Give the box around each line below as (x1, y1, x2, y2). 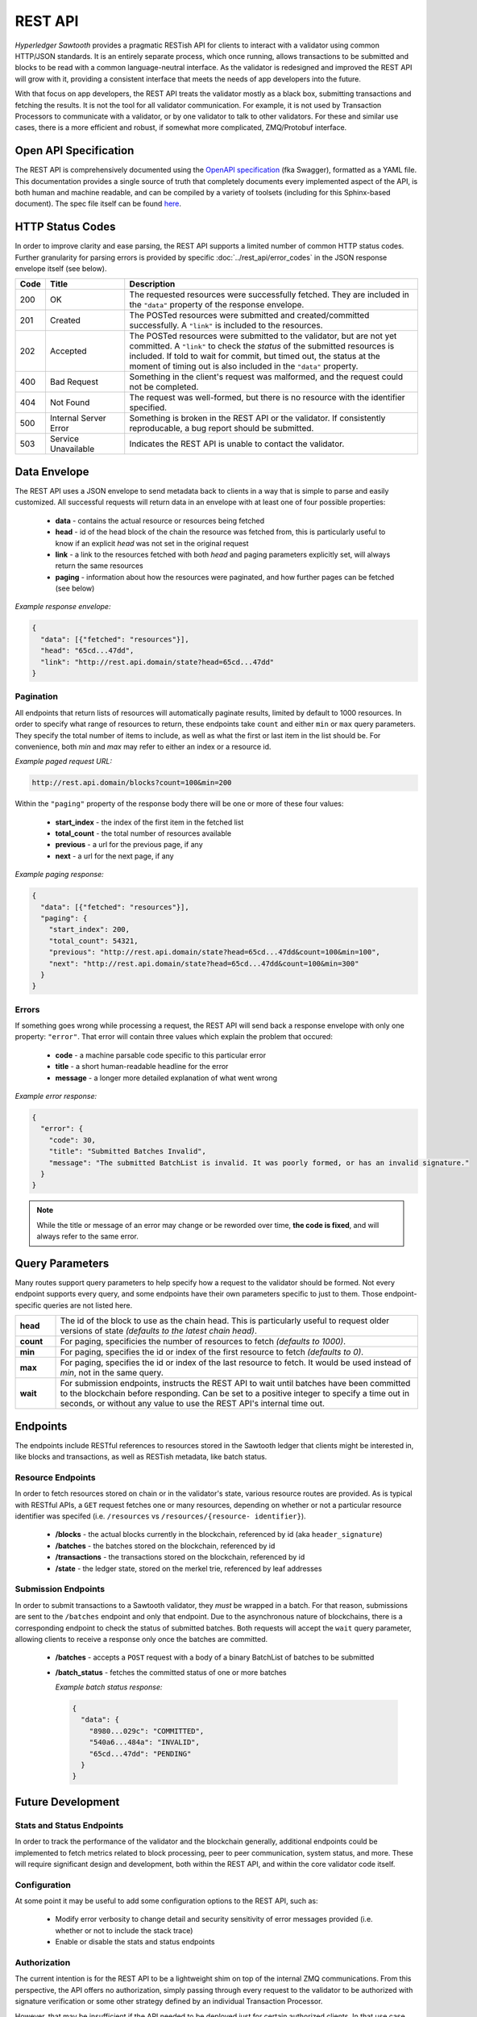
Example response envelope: (15, 602, 111, 612)
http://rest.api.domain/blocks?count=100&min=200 (31, 779, 232, 787)
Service (49, 433, 80, 445)
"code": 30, (48, 1135, 97, 1145)
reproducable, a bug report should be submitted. (129, 423, 314, 434)
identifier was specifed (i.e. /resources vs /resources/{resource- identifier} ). (15, 1511, 306, 1521)
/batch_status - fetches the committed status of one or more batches (55, 1667, 288, 1677)
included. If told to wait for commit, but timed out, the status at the (129, 351, 380, 362)
